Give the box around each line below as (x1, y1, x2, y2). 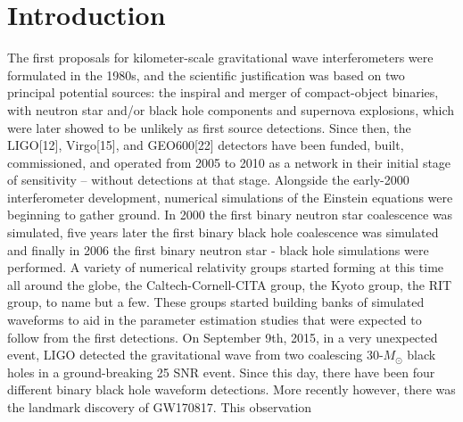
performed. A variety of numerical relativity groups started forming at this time (7, 258, 444, 277)
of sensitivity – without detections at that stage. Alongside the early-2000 (7, 170, 409, 189)
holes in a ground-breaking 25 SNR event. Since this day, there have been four (7, 362, 435, 381)
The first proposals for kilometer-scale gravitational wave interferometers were (7, 48, 434, 67)
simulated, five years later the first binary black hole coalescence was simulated (7, 223, 439, 242)
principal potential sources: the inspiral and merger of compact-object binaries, (7, 83, 439, 102)
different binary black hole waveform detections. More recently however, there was (7, 380, 456, 399)
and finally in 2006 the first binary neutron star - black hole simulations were (7, 240, 429, 259)
